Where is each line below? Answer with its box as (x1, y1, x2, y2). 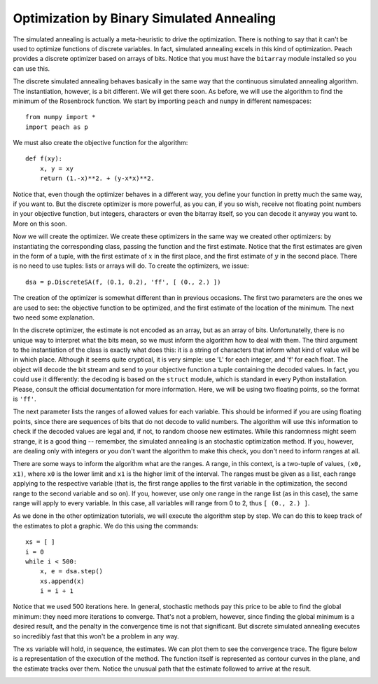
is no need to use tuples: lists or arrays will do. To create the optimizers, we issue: (13, 261, 249, 270)
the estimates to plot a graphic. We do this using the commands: (13, 521, 199, 530)
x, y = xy (39, 165, 73, 172)
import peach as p (25, 123, 89, 131)
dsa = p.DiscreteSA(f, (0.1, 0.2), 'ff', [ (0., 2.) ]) (25, 278, 221, 286)
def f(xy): (25, 155, 63, 163)
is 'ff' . (13, 395, 36, 403)
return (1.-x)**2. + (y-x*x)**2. (39, 175, 155, 182)
